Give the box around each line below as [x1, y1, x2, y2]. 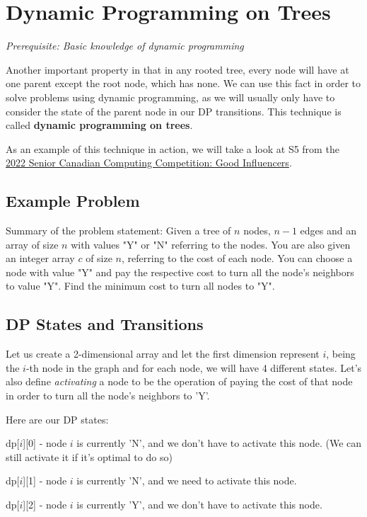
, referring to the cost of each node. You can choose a [122, 251, 353, 266]
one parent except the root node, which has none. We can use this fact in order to [6, 76, 361, 91]
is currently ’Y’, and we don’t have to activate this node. [76, 497, 322, 511]
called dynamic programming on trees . [6, 118, 193, 132]
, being [326, 346, 356, 361]
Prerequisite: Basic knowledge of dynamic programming [6, 38, 244, 53]
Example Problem [6, 190, 140, 212]
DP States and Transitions [6, 313, 204, 335]
